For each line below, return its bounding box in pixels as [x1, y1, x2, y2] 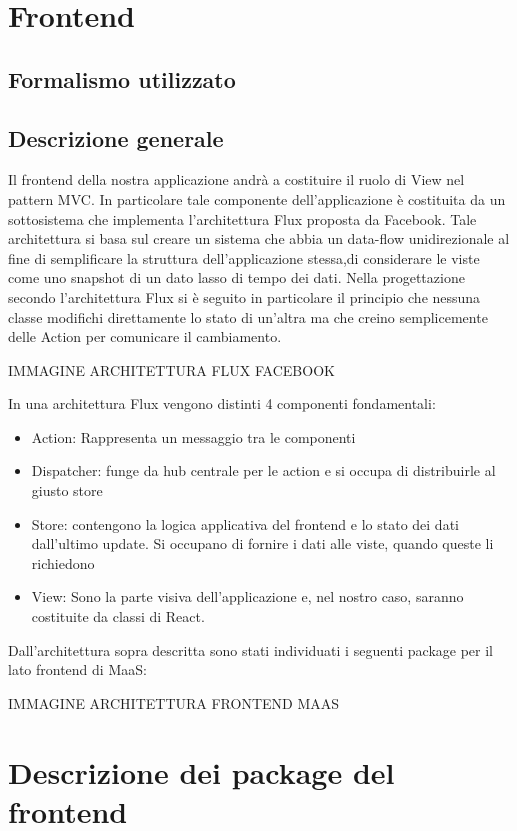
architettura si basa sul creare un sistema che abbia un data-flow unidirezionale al [8, 228, 510, 249]
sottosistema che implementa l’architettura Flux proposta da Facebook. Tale [8, 208, 477, 229]
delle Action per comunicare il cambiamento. [8, 326, 282, 347]
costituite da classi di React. [31, 606, 205, 627]
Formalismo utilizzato [8, 63, 236, 94]
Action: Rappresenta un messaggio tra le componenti [31, 426, 356, 447]
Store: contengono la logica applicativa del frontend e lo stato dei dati [31, 513, 459, 534]
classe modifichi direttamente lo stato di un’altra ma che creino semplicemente [8, 306, 488, 327]
